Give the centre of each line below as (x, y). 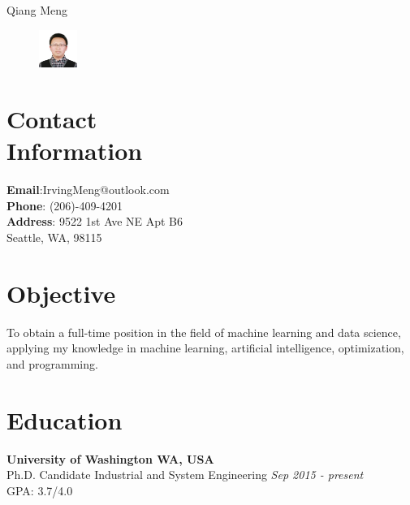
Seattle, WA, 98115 (54, 237)
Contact (52, 119)
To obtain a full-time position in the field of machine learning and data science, (204, 332)
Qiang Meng (37, 10)
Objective (61, 293)
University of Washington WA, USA (110, 458)
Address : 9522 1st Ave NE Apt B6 (95, 221)
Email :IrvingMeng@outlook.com (88, 190)
